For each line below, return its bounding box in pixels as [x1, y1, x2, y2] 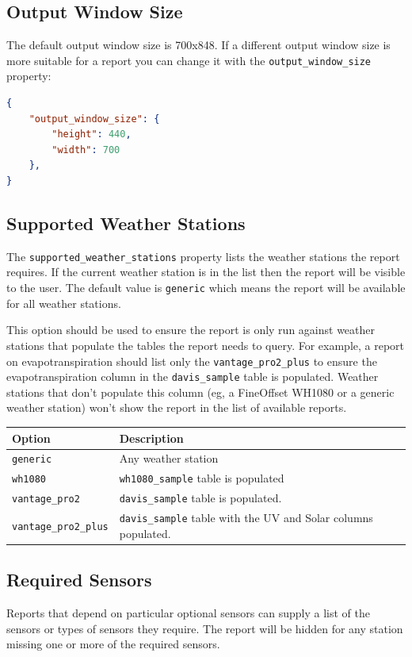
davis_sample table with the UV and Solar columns [119, 509, 373, 526]
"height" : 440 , [51, 129, 132, 140]
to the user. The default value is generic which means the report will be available [6, 279, 406, 296]
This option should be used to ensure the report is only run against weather [6, 321, 376, 338]
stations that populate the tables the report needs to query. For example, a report [6, 336, 405, 353]
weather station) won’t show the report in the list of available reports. [6, 399, 347, 416]
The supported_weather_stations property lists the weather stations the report [6, 248, 400, 264]
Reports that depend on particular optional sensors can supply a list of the [6, 605, 370, 621]
